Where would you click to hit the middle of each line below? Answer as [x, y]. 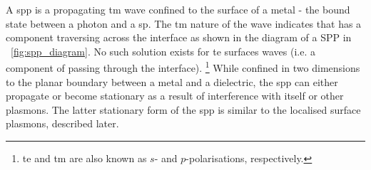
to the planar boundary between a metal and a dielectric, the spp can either [172, 81]
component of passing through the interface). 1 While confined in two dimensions [183, 67]
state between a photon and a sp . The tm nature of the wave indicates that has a [184, 23]
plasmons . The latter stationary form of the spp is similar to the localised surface [183, 109]
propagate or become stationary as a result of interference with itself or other [175, 96]
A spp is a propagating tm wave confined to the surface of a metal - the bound [178, 9]
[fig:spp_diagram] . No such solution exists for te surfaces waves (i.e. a [163, 51]
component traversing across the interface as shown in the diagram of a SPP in [179, 37]
